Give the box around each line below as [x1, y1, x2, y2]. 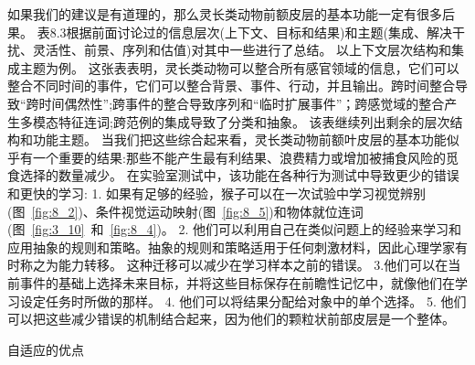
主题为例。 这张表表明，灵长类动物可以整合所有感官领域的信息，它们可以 [19, 58, 459, 77]
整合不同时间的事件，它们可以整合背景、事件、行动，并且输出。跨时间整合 [7, 76, 455, 95]
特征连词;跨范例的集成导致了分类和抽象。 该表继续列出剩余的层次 [58, 112, 450, 131]
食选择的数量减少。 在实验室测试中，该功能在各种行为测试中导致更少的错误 [7, 166, 459, 185]
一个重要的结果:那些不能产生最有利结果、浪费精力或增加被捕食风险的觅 [32, 147, 459, 166]
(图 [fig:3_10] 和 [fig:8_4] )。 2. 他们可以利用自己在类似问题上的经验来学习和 [7, 220, 462, 239]
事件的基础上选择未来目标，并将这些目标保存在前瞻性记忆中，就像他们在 [19, 273, 455, 292]
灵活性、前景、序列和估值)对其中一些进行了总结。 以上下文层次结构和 [32, 40, 452, 59]
